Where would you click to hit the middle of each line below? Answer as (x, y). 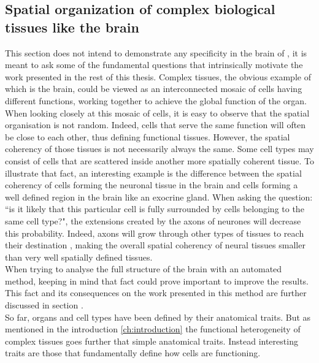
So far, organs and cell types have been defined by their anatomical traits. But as (158, 317)
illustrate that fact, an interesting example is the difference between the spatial (153, 173)
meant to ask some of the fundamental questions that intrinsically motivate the (154, 65)
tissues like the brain (72, 27)
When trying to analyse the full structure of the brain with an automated (144, 269)
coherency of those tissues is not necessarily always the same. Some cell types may (159, 149)
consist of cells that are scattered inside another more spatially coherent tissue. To (159, 160)
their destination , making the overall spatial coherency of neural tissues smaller (155, 245)
